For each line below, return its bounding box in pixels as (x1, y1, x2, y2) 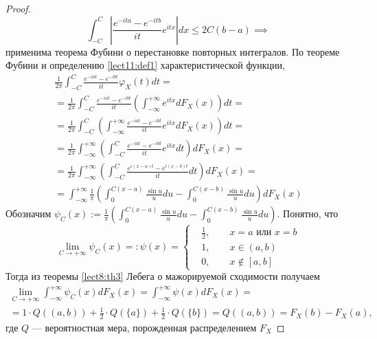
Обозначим (5, 206, 52, 221)
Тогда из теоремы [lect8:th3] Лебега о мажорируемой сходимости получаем (5, 269, 320, 283)
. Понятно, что (277, 206, 339, 221)
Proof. (5, 1, 31, 15)
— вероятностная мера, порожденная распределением (32, 320, 257, 334)
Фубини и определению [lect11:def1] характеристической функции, (5, 58, 285, 72)
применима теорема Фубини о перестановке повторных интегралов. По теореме (5, 44, 340, 58)
